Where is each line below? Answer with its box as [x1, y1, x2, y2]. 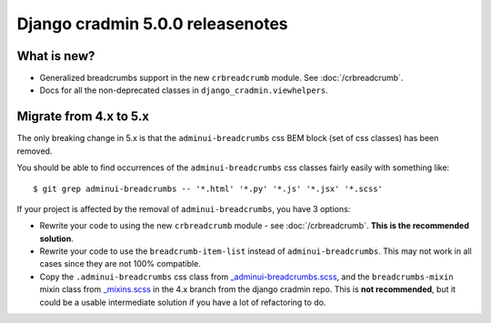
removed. [16, 146, 53, 156]
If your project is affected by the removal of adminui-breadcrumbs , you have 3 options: [16, 203, 351, 214]
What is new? [16, 48, 95, 64]
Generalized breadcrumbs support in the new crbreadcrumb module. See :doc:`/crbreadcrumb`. [39, 73, 404, 84]
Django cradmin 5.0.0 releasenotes [16, 14, 288, 34]
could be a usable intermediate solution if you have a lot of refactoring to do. [39, 297, 326, 308]
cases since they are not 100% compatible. [39, 258, 202, 269]
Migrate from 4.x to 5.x [16, 109, 150, 125]
